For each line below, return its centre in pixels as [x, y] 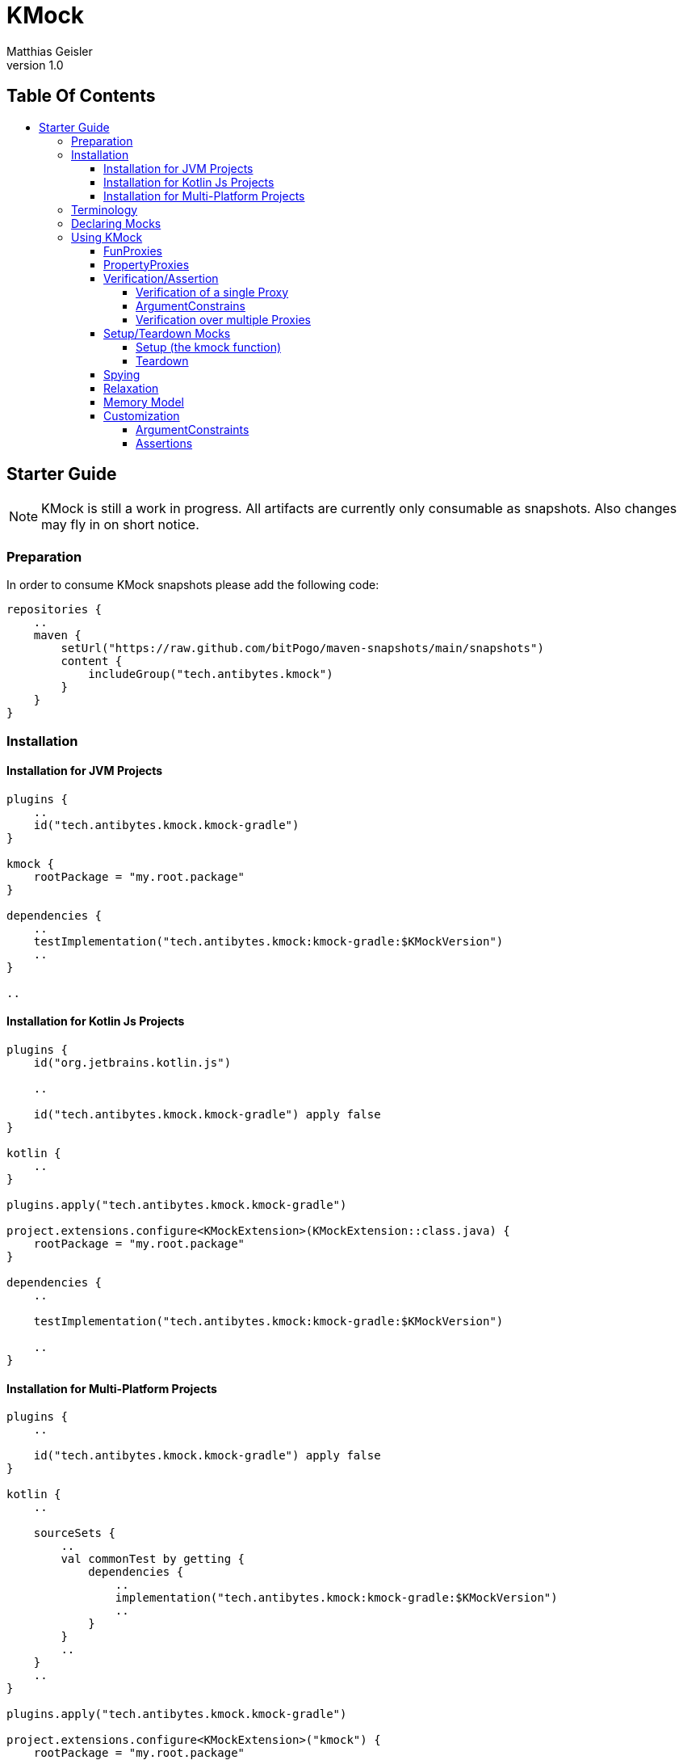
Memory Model [144, 402]
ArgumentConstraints [193, 429]
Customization [142, 415]
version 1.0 [35, 65]
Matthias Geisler [50, 51]
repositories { [54, 610]
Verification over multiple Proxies [223, 319]
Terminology [105, 209]
